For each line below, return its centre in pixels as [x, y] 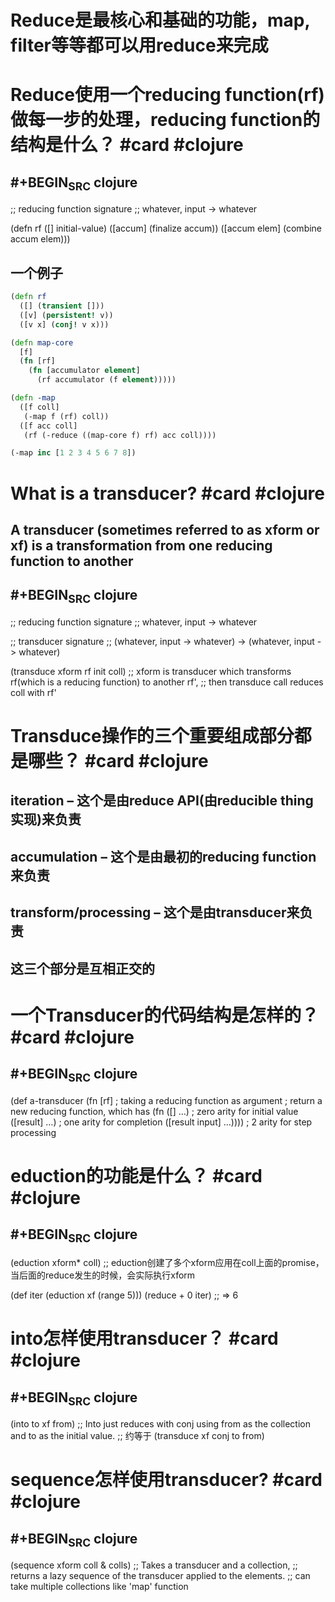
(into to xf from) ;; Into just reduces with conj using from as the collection [161, 1424]
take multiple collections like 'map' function [99, 1587]
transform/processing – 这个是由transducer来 [155, 912]
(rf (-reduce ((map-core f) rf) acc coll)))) [120, 435]
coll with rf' [33, 692]
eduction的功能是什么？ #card [136, 1176]
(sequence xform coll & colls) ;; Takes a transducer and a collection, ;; [154, 1565]
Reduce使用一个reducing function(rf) [167, 95]
